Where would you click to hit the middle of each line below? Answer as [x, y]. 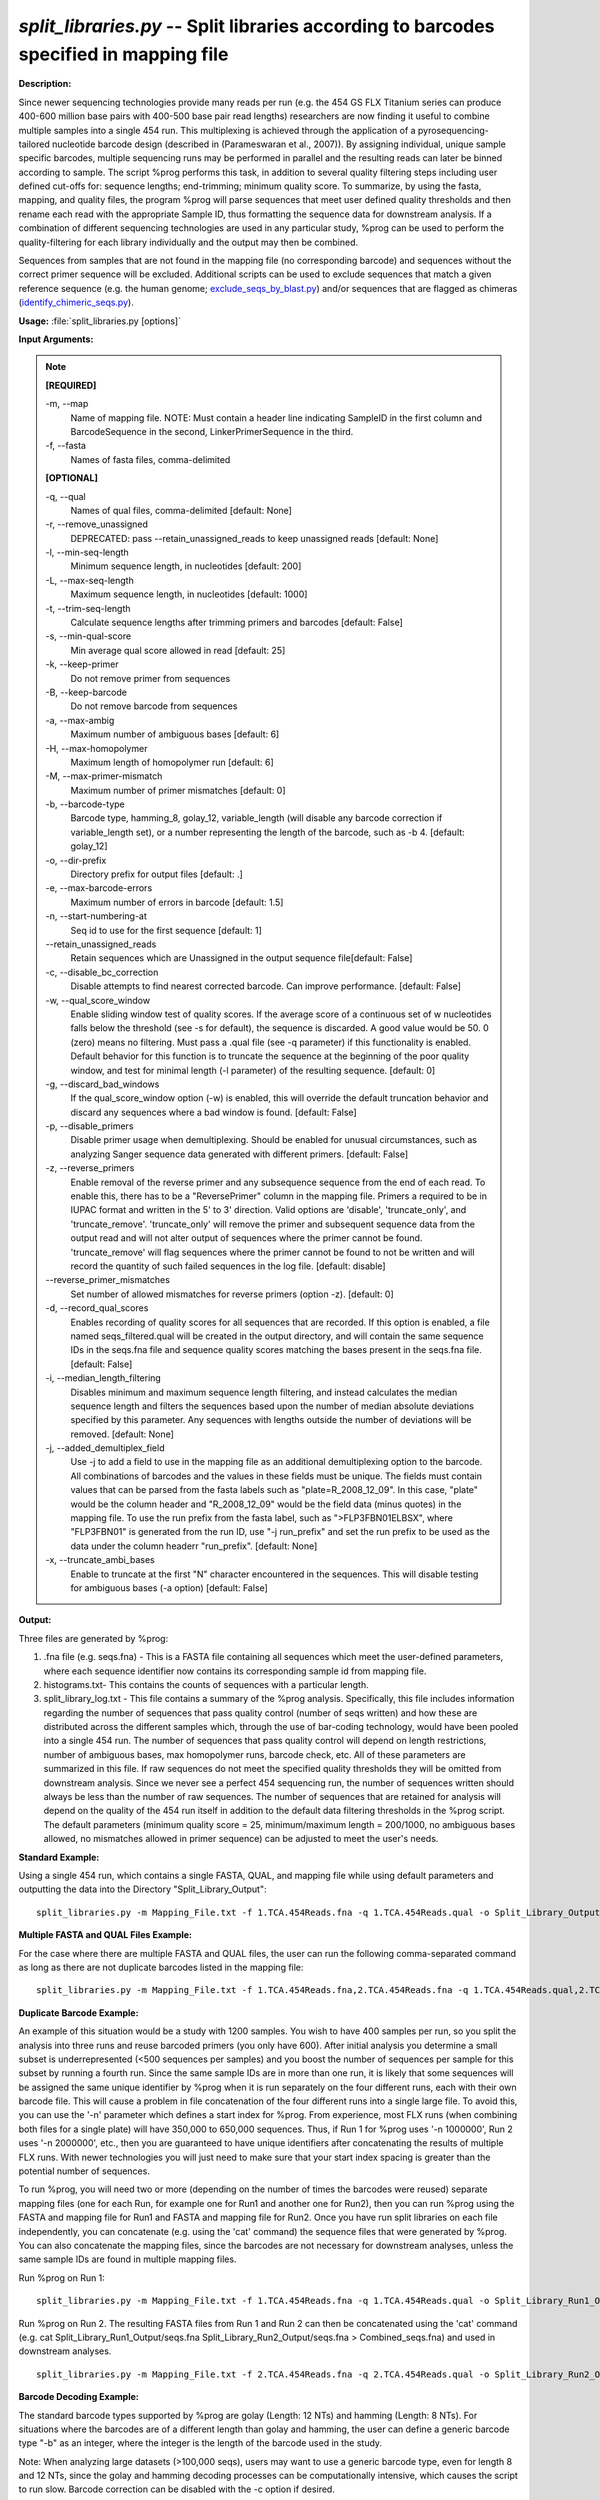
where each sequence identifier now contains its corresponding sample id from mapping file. [235, 1671]
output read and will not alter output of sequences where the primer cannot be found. [246, 1238]
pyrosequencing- [453, 130]
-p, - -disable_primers [89, 1126]
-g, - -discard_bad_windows [102, 1084]
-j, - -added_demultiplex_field [105, 1448]
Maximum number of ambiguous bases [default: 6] [175, 734]
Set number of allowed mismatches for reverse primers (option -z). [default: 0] [232, 1294]
